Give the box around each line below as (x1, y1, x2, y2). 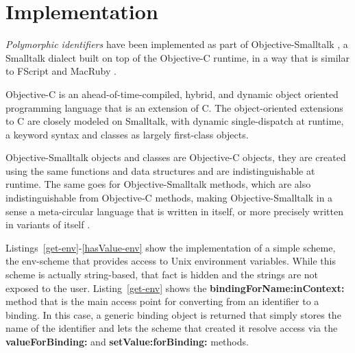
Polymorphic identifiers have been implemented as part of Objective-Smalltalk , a (5, 37, 348, 51)
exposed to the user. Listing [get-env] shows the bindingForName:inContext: (5, 280, 345, 295)
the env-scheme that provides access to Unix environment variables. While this (5, 254, 336, 268)
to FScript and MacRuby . (5, 64, 117, 78)
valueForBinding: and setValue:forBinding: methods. (5, 334, 249, 348)
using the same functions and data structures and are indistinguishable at (5, 163, 315, 178)
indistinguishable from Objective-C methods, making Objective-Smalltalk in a (5, 191, 333, 205)
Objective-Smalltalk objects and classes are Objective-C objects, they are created (5, 150, 346, 165)
